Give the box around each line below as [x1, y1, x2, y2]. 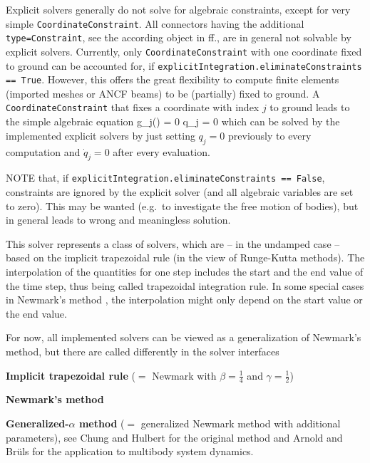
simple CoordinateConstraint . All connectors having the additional [6, 16, 304, 31]
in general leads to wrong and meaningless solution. [6, 212, 231, 227]
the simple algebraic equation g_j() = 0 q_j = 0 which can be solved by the [6, 114, 340, 129]
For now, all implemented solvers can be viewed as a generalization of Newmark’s [6, 330, 361, 345]
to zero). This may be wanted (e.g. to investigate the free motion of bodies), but [6, 198, 359, 213]
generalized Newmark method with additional [140, 415, 341, 430]
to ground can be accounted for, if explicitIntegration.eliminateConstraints [6, 58, 362, 73]
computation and [6, 144, 81, 159]
